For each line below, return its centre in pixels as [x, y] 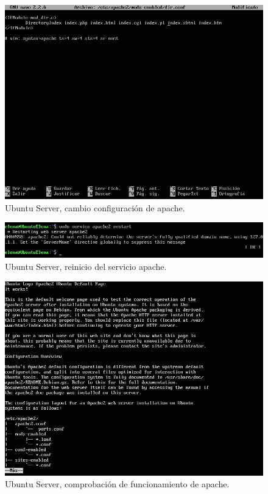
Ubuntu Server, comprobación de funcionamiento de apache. [117, 484]
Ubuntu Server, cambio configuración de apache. [95, 207]
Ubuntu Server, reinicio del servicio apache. [86, 267]
